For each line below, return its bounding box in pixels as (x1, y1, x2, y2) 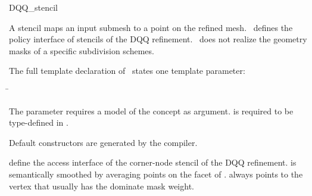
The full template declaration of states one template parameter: (9, 64, 245, 77)
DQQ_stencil (9, 1, 58, 13)
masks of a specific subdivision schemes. (9, 44, 154, 57)
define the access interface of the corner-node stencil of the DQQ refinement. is (9, 156, 297, 169)
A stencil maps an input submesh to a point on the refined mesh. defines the (9, 21, 293, 33)
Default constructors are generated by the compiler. (9, 136, 198, 148)
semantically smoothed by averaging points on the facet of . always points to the (9, 167, 303, 180)
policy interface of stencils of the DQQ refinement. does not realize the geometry (9, 33, 307, 45)
